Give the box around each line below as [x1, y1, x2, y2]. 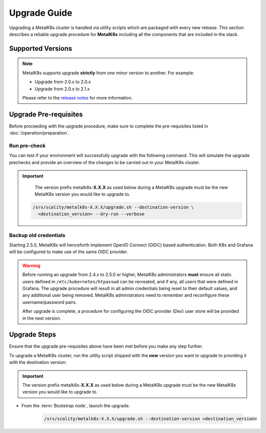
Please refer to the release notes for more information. [22, 95, 133, 100]
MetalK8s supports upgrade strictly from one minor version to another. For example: [22, 69, 195, 76]
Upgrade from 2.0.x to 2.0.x [34, 79, 91, 85]
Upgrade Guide [9, 7, 72, 18]
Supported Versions [9, 44, 72, 53]
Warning [22, 263, 40, 268]
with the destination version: [9, 360, 66, 366]
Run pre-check [9, 142, 46, 149]
